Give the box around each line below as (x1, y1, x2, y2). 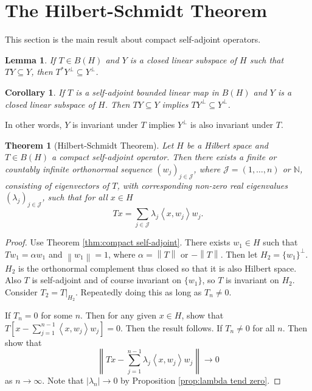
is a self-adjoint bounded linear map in (75, 85, 219, 98)
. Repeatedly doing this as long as (75, 285, 202, 298)
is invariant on (226, 273, 279, 286)
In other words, (5, 118, 62, 131)
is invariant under (72, 118, 138, 131)
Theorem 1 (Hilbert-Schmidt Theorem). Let (5, 138, 174, 151)
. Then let (220, 247, 258, 260)
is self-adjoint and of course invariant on (32, 273, 182, 286)
